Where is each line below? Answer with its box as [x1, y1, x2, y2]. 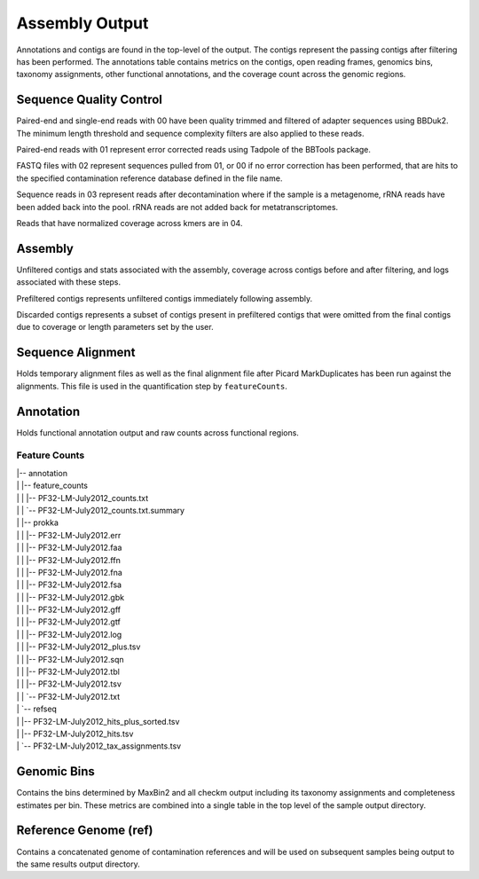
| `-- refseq [16, 703, 58, 714]
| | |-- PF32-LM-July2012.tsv [16, 679, 122, 689]
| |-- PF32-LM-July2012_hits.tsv [16, 728, 134, 739]
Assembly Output [16, 13, 149, 33]
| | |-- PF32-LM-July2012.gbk [16, 592, 124, 602]
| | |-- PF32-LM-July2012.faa [16, 542, 122, 553]
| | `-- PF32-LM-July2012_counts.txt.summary [16, 505, 185, 515]
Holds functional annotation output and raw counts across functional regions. [16, 427, 299, 438]
